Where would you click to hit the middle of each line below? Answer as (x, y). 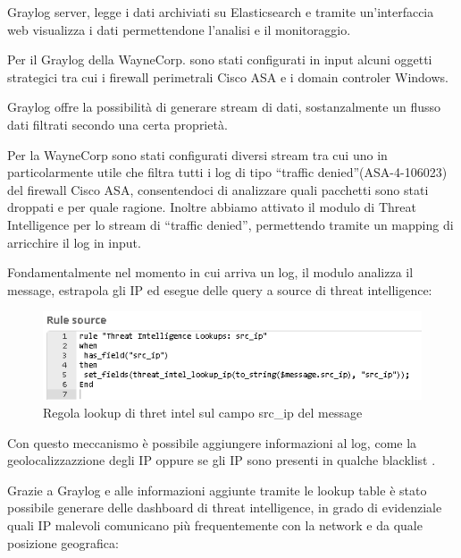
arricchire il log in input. (74, 242)
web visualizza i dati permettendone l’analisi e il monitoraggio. (179, 29)
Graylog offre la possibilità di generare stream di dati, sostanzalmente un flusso (224, 107)
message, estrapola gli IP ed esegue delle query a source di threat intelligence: (220, 289)
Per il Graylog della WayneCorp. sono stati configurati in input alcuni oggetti (220, 59)
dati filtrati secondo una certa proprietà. (117, 124)
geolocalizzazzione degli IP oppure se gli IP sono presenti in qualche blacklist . (222, 460)
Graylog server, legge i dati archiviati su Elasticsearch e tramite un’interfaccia (221, 12)
